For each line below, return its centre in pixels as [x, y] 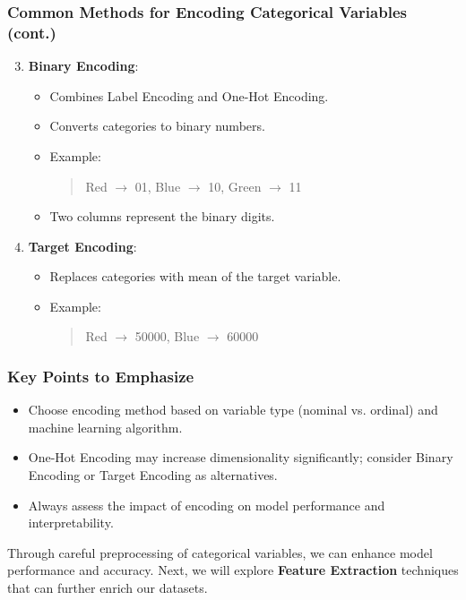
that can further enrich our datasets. [108, 588]
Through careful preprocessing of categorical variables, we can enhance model [220, 552]
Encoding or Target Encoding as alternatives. [153, 475]
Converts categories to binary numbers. [157, 126]
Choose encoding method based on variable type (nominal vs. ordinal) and [233, 410]
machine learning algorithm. [105, 427]
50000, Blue [167, 336]
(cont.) [32, 32]
